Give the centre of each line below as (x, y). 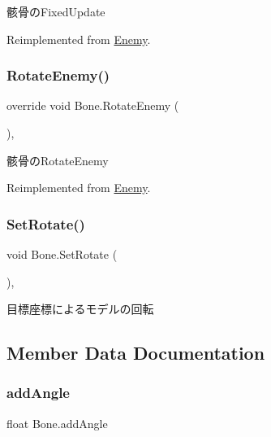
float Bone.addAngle (57, 423)
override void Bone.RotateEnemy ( (93, 105)
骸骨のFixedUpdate (56, 11)
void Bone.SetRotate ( (62, 254)
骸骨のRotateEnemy (58, 160)
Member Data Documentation (136, 353)
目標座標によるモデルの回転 (80, 309)
